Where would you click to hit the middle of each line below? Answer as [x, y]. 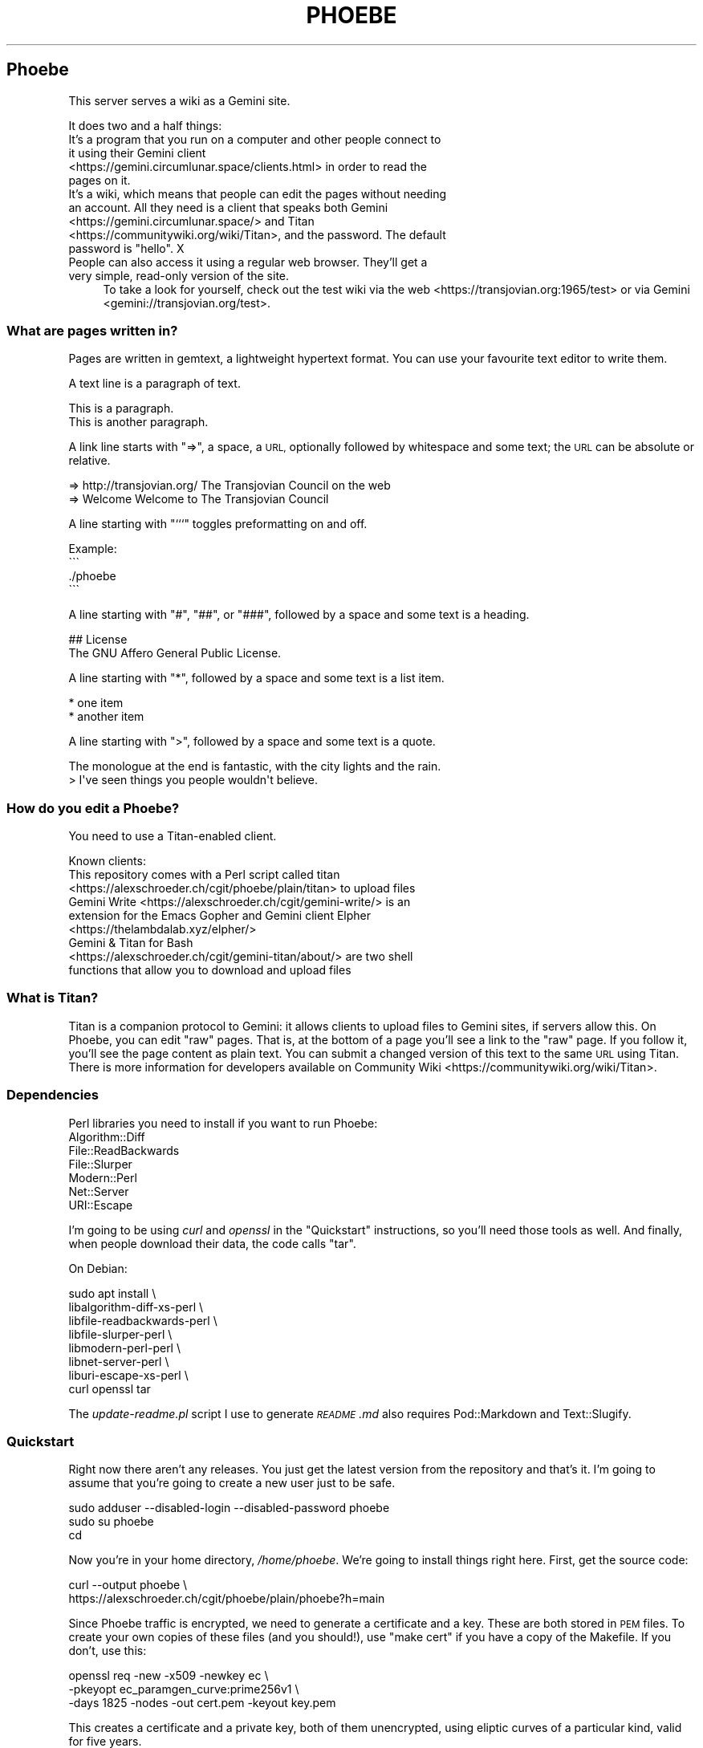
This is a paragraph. [121, 409]
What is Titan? [53, 998]
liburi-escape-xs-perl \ [128, 1375]
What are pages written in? [92, 330]
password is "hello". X [126, 248]
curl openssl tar [110, 1388]
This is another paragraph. [138, 422]
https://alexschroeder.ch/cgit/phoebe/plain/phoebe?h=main [227, 1599]
